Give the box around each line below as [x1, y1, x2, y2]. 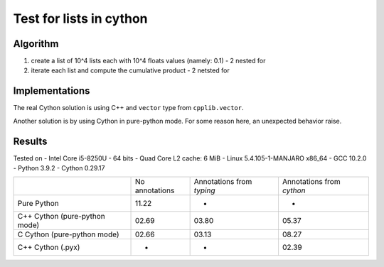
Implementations [13, 85, 90, 97]
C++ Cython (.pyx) [17, 242, 80, 252]
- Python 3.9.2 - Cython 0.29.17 [13, 164, 105, 173]
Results [13, 135, 48, 147]
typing [193, 185, 215, 195]
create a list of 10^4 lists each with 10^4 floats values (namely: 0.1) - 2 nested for [31, 57, 266, 65]
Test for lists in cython [13, 11, 149, 26]
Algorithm [13, 38, 59, 50]
